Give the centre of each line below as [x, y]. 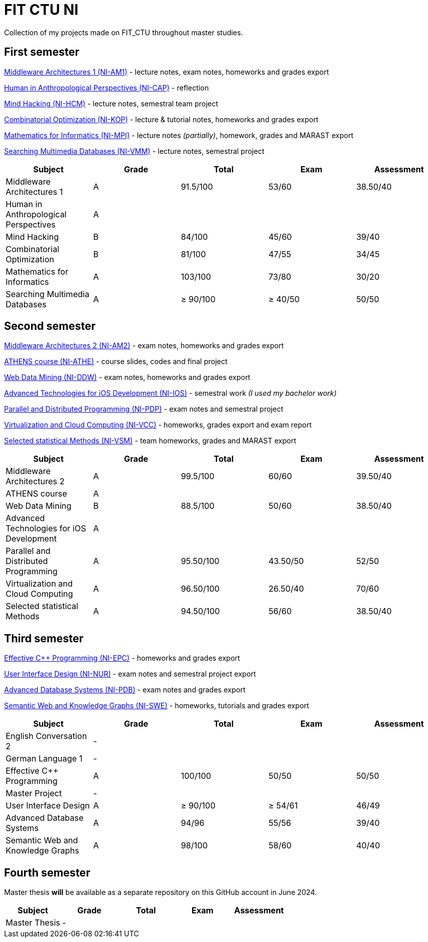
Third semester [44, 638]
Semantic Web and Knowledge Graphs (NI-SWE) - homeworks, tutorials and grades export [157, 706]
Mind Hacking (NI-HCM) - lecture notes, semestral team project [111, 103]
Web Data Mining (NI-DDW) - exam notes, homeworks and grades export [127, 377]
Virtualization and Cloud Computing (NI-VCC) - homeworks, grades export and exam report [158, 425]
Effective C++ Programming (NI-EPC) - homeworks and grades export [122, 658]
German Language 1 [44, 759]
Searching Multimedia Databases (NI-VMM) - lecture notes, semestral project [134, 151]
